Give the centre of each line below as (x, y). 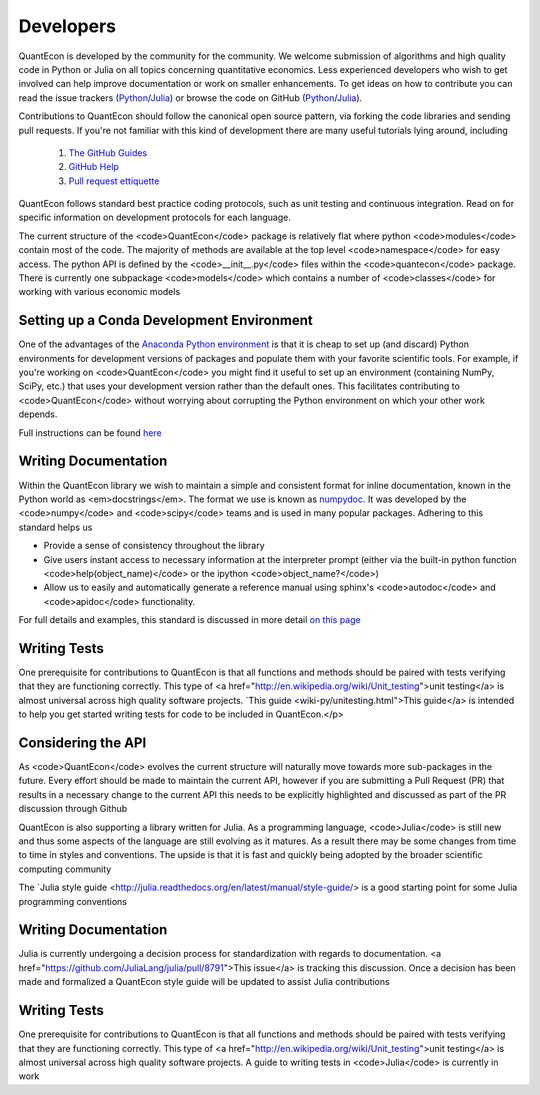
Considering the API (82, 742)
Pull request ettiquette (114, 181)
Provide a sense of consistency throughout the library (154, 546)
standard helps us (55, 527)
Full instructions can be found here (90, 432)
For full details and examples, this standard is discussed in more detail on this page (189, 620)
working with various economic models (99, 292)
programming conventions (72, 901)
